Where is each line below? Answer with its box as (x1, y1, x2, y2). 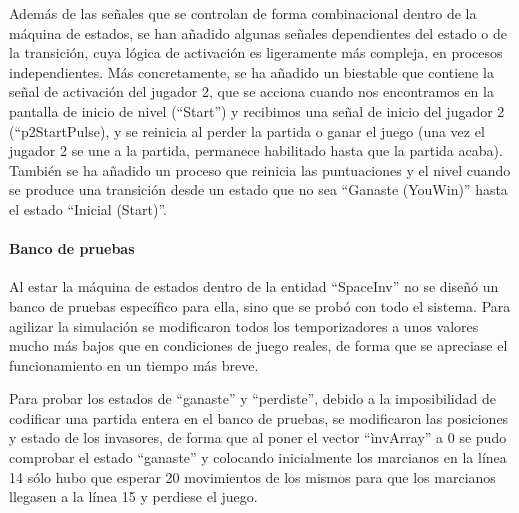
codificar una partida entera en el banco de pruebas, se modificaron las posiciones (9, 407, 509, 428)
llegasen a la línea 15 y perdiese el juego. (9, 486, 258, 507)
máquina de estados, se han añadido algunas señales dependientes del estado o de (9, 22, 507, 43)
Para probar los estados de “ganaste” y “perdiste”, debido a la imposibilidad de (9, 388, 496, 409)
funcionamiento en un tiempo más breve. (9, 354, 259, 375)
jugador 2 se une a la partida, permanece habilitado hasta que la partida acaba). (9, 140, 503, 161)
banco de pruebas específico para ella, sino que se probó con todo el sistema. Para (9, 295, 511, 316)
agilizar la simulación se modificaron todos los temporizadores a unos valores (9, 315, 479, 336)
